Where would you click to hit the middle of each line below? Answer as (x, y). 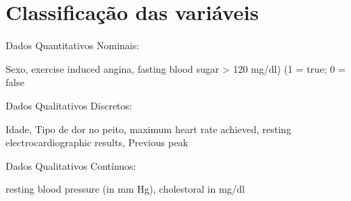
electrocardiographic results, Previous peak (97, 142)
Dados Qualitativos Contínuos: (71, 165)
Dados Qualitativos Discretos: (69, 105)
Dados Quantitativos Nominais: (73, 45)
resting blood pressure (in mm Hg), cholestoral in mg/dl (125, 189)
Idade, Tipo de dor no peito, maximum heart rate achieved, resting (148, 129)
